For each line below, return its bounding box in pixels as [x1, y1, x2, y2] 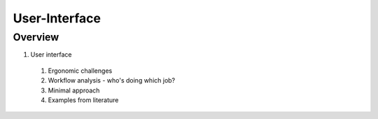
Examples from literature [48, 95, 119, 104]
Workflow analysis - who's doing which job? [48, 76, 176, 85]
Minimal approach [48, 86, 100, 94]
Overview [13, 31, 59, 43]
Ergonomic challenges [48, 66, 113, 75]
